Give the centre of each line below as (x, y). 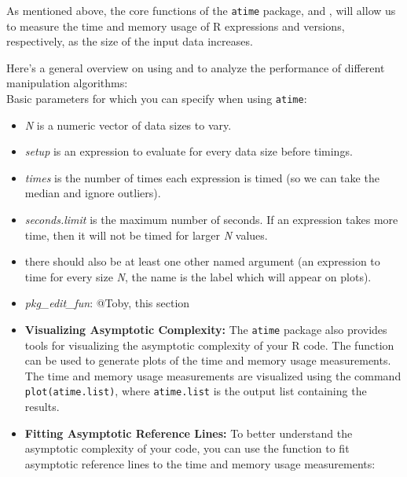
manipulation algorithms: (67, 83)
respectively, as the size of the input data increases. (130, 41)
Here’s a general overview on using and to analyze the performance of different (196, 67)
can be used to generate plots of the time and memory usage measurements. (208, 360)
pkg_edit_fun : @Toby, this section (107, 303)
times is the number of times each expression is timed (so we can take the (202, 177)
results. (42, 407)
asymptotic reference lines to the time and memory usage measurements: (200, 463)
